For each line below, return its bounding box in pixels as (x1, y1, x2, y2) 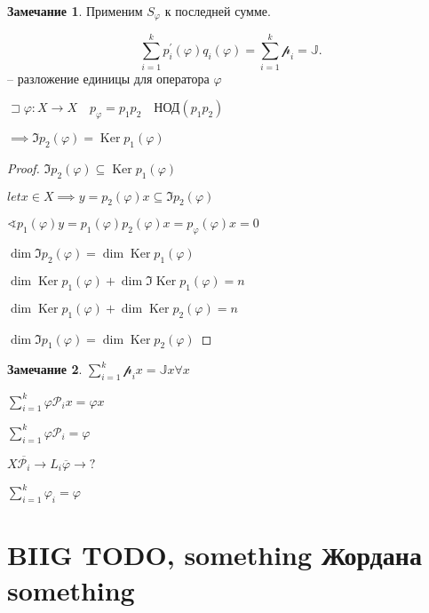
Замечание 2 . (7, 360, 83, 378)
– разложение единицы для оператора (7, 68, 210, 87)
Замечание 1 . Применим (7, 2, 143, 20)
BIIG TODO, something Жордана (7, 537, 422, 573)
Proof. (7, 158, 40, 177)
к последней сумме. (164, 2, 271, 20)
